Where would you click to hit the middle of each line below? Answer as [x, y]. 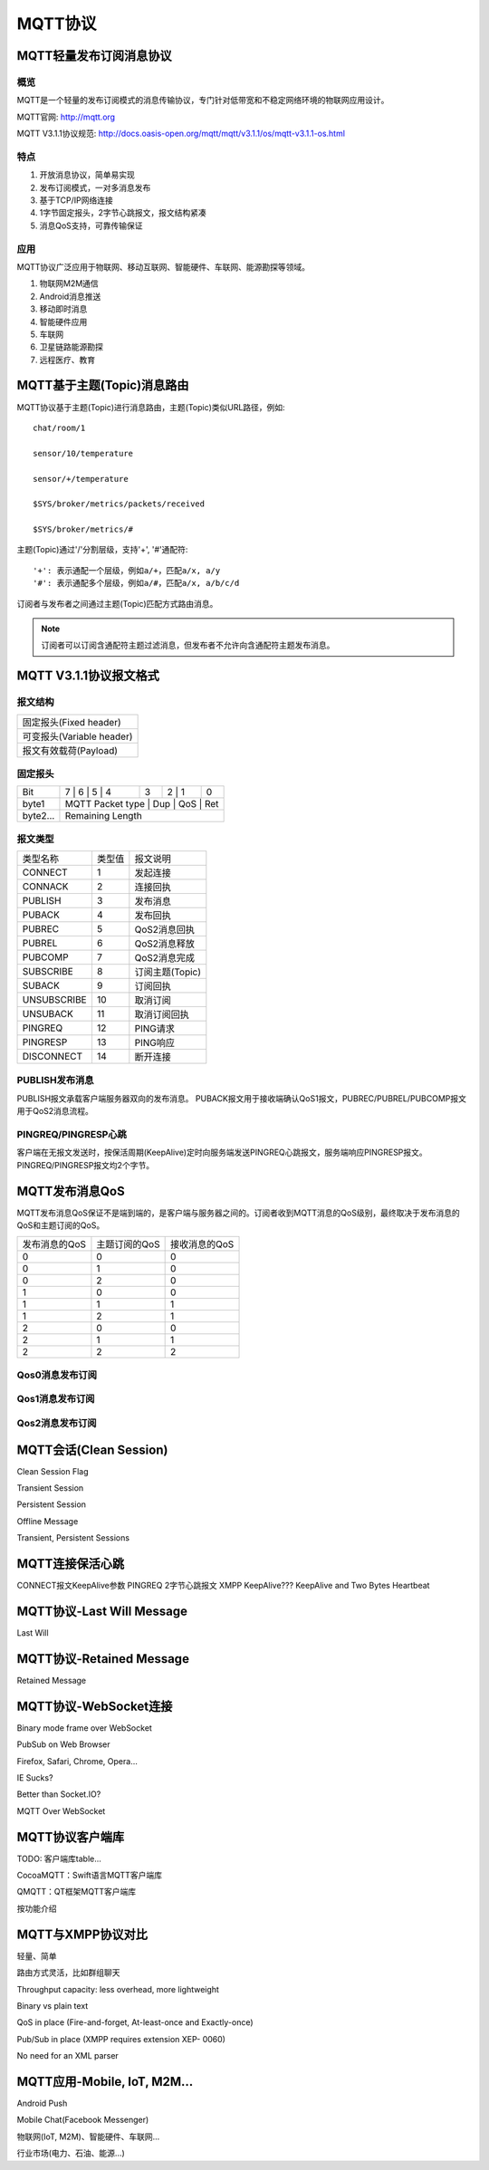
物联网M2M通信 [69, 283]
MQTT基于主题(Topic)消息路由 [103, 385]
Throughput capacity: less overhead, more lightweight [118, 1989]
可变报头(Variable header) [77, 736]
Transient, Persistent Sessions [73, 1538]
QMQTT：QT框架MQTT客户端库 [77, 1892]
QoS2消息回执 [164, 930]
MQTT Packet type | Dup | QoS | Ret [142, 804]
